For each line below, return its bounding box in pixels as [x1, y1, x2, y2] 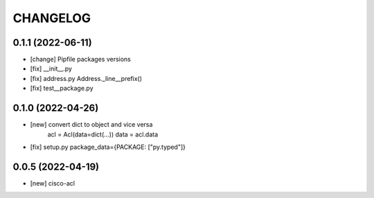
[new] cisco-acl [30, 179, 75, 187]
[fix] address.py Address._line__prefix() [30, 74, 142, 82]
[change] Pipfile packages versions [30, 55, 132, 64]
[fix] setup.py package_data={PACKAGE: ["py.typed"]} [30, 143, 186, 151]
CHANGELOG [12, 10, 91, 26]
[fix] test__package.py [30, 84, 93, 93]
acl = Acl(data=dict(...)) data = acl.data [47, 130, 159, 138]
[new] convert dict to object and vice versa [30, 120, 153, 129]
